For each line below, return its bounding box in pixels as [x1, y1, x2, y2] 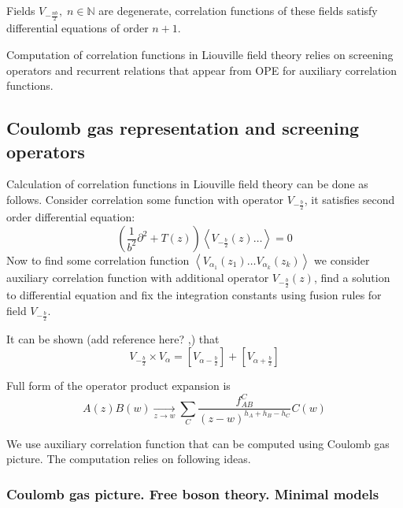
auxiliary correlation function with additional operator [6, 269, 269, 285]
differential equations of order [6, 20, 149, 36]
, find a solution [313, 269, 390, 285]
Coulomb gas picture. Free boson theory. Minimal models [6, 484, 379, 503]
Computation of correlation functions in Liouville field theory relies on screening [6, 46, 394, 63]
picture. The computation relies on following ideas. [6, 451, 251, 467]
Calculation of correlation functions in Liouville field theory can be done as [6, 176, 368, 192]
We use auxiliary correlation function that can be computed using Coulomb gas [6, 435, 390, 451]
